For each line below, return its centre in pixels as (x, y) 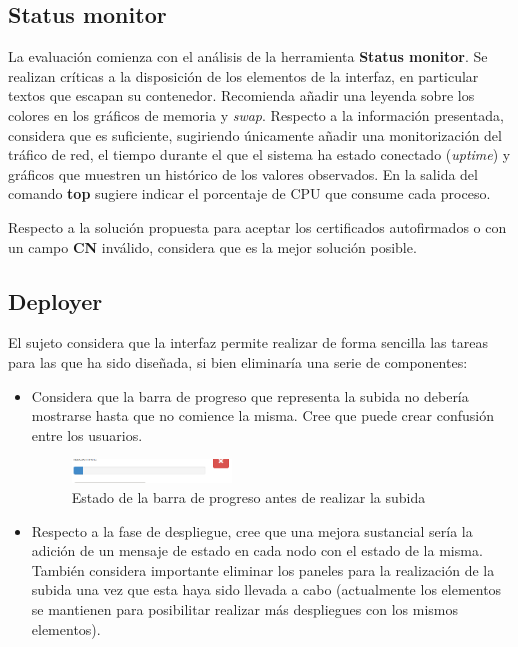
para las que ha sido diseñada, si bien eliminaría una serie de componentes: (238, 361)
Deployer (55, 300)
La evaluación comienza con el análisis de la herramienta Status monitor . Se (248, 56)
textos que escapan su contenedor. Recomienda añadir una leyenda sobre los (241, 95)
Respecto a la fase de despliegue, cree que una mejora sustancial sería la (252, 530)
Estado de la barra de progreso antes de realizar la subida (248, 497)
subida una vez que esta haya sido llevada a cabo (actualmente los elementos (266, 589)
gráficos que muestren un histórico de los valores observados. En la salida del (243, 173)
